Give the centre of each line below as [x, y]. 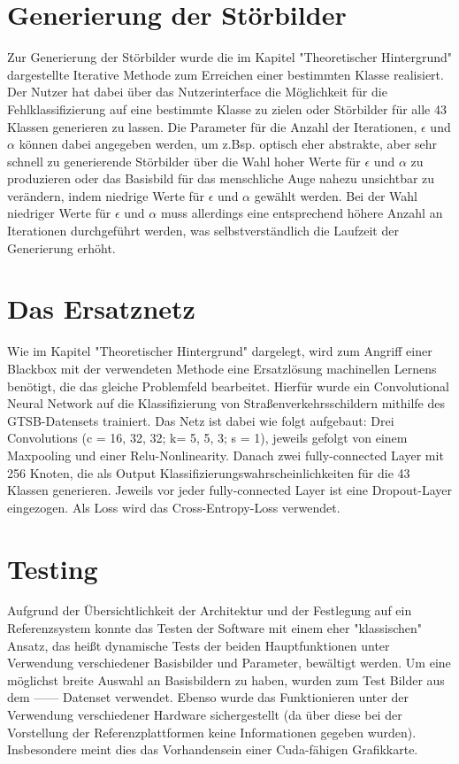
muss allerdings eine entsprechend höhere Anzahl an [302, 213]
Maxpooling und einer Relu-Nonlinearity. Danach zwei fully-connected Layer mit [226, 455]
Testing [53, 568]
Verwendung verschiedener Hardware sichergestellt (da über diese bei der [205, 714]
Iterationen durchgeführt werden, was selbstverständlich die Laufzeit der [203, 231]
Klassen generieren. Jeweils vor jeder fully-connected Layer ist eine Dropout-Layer [229, 490]
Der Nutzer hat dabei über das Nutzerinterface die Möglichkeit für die [197, 92]
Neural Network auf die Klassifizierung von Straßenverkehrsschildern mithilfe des [226, 403]
